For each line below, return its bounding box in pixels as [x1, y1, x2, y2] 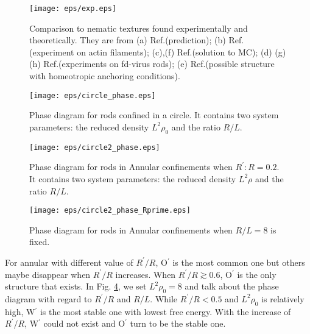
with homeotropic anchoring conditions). [29, 69, 180, 82]
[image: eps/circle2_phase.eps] [29, 143, 160, 152]
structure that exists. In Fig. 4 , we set [5, 280, 147, 293]
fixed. [29, 235, 50, 248]
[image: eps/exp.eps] [29, 4, 117, 13]
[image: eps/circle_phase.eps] [29, 91, 156, 100]
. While [150, 292, 178, 305]
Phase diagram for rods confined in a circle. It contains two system [29, 108, 279, 121]
